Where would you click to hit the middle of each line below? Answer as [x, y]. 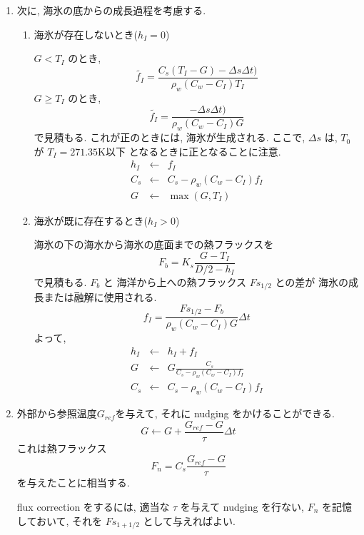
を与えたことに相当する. [73, 483]
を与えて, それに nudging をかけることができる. [225, 413]
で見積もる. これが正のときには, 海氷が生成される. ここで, [170, 137]
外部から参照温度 [57, 413]
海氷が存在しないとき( [86, 34]
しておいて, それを [60, 520]
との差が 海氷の [312, 281]
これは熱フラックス [62, 448]
